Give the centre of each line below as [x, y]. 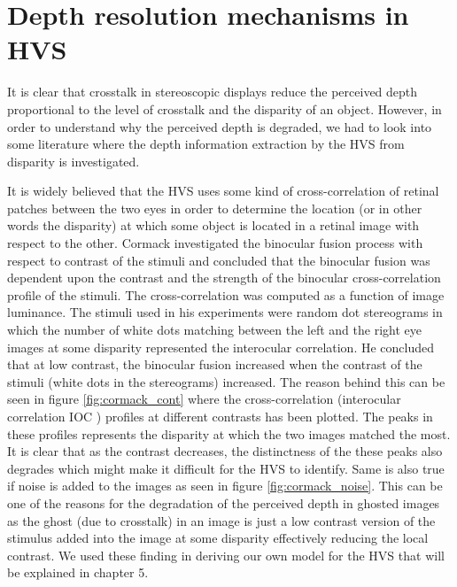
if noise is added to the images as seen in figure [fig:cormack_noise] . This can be [225, 486]
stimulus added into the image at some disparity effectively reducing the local [218, 538]
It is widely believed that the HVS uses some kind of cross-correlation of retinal [223, 191]
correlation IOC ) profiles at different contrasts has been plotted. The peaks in [220, 416]
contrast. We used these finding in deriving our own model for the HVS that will [226, 555]
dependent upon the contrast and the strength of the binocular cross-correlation [224, 278]
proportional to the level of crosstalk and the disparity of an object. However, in [225, 108]
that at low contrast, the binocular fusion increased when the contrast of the [215, 364]
